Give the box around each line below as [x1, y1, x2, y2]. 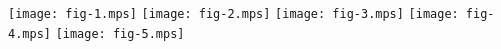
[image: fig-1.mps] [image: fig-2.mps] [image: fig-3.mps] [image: [8, 7, 459, 21]
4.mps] [8, 26, 51, 41]
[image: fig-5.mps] [55, 26, 185, 41]
